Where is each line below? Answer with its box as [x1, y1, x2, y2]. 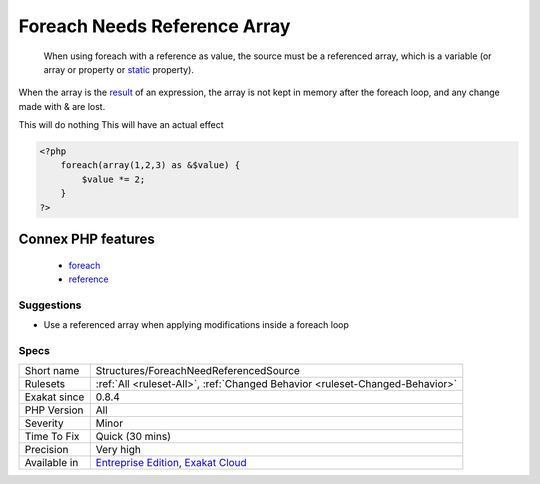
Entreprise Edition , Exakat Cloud [95, 456, 247, 470]
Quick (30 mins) [95, 430, 172, 444]
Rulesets [24, 377, 65, 391]
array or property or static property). [43, 63, 195, 75]
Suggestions [18, 298, 82, 312]
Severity [24, 416, 64, 430]
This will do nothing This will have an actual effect [18, 119, 224, 131]
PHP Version [24, 403, 84, 417]
